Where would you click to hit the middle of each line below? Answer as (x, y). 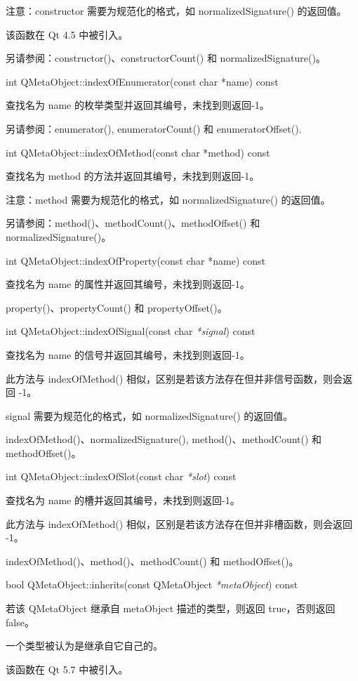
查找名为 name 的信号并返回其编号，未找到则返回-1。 (128, 354)
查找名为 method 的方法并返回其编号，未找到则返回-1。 (133, 176)
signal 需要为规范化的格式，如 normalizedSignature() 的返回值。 (150, 415)
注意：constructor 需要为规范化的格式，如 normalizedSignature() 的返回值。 (176, 11)
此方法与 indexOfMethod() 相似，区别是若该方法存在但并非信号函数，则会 (174, 378)
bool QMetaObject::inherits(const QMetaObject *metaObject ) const (152, 584)
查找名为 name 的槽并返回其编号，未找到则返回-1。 (123, 500)
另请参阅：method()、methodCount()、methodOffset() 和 (133, 223)
